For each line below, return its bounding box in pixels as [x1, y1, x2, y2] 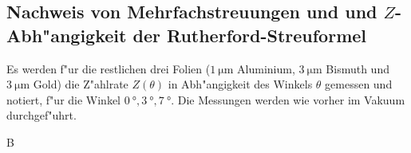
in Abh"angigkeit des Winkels [168, 76, 313, 92]
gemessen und [325, 76, 393, 92]
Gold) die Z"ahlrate [33, 76, 128, 92]
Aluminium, [237, 60, 295, 76]
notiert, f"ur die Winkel [6, 91, 121, 108]
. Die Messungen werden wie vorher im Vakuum [171, 91, 405, 108]
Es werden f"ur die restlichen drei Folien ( [6, 60, 211, 76]
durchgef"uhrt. [6, 107, 77, 124]
